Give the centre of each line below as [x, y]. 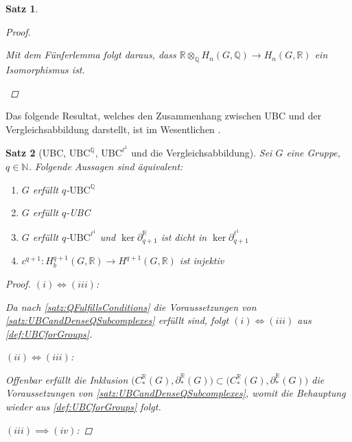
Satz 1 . [22, 8]
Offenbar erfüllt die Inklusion [67, 379]
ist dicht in [184, 236]
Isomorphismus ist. [45, 69]
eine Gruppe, [314, 153]
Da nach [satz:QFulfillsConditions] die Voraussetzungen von [131, 306]
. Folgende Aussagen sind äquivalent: [106, 166]
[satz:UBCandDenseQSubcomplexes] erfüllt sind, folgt [117, 320]
